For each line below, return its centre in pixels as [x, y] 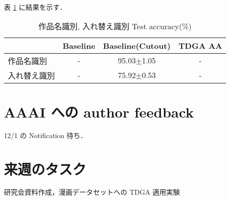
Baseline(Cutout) [137, 45]
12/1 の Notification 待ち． [46, 135]
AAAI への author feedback [99, 111]
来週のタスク [45, 169]
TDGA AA [200, 45]
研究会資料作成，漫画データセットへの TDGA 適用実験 [92, 192]
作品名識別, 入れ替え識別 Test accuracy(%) [115, 26]
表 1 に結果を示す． [35, 7]
